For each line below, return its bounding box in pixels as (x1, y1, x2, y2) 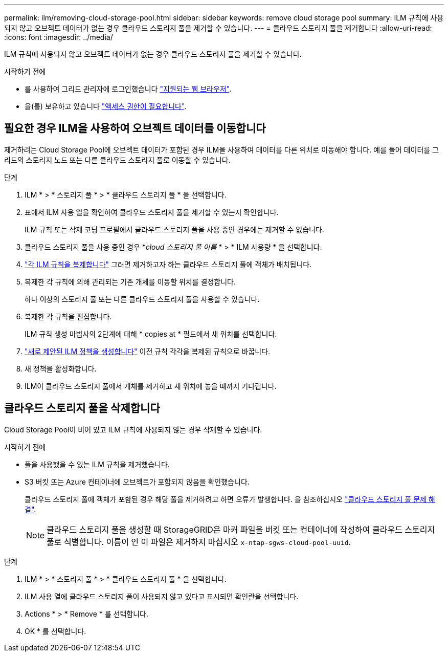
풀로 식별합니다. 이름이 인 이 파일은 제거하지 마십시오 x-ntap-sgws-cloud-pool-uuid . (47, 536, 351, 547)
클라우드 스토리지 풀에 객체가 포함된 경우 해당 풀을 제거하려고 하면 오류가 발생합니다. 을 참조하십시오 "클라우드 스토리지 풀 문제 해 (25, 494, 435, 504)
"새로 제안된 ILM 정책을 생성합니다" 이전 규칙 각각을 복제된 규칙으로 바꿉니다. (25, 346, 271, 356)
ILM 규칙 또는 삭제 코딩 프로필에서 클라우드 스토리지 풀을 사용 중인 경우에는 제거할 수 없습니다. (25, 225, 324, 234)
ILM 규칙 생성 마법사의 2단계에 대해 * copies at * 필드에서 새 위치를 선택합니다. (25, 329, 277, 338)
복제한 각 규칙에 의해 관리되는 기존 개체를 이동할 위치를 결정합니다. (25, 277, 236, 286)
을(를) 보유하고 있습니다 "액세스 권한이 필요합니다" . (25, 102, 187, 111)
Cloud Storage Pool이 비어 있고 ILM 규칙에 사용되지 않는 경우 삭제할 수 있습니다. (4, 425, 262, 434)
